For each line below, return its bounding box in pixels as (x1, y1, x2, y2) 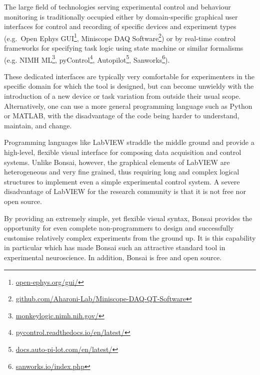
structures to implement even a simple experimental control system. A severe (4, 176, 240, 186)
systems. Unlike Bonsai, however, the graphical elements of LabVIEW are (4, 156, 230, 167)
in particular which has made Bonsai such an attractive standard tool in (4, 242, 225, 253)
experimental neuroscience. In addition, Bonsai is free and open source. (4, 252, 222, 262)
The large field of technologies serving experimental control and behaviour (4, 2, 231, 12)
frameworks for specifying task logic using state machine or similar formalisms (4, 43, 243, 53)
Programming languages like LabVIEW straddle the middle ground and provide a (4, 137, 254, 147)
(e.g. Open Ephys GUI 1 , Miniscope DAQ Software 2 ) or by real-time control (4, 31, 236, 43)
